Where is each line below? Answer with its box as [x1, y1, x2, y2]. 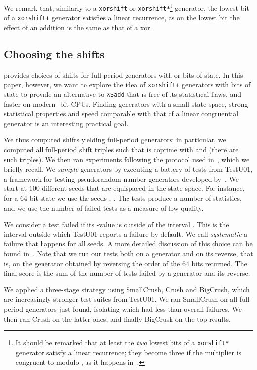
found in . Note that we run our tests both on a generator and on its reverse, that [4, 248, 253, 258]
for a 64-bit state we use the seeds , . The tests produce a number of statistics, [4, 193, 242, 203]
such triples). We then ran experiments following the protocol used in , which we [4, 154, 250, 164]
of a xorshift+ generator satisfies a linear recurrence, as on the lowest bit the [4, 12, 240, 23]
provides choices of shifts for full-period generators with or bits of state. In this [4, 69, 243, 80]
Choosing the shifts [4, 46, 105, 61]
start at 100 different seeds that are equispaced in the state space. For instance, [4, 183, 245, 193]
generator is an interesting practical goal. [4, 118, 128, 128]
